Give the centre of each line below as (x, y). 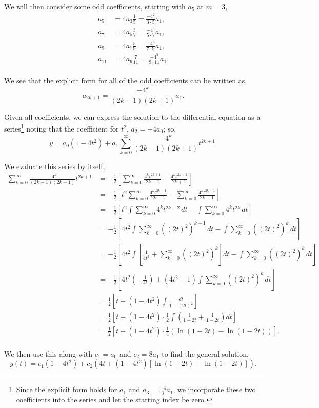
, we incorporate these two (214, 389)
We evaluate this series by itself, (55, 166)
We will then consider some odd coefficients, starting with (95, 6)
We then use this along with (48, 353)
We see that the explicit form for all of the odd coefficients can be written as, (126, 80)
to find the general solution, (205, 353)
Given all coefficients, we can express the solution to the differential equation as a (132, 116)
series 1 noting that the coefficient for (62, 128)
